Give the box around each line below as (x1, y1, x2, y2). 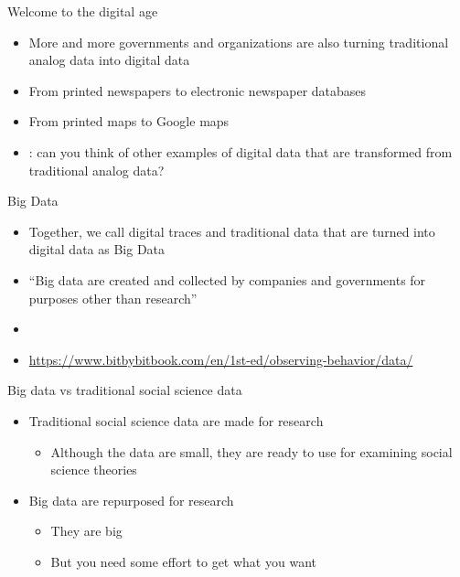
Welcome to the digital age (7, 2, 158, 20)
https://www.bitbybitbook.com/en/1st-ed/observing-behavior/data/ (28, 349, 413, 369)
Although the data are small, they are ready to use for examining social (50, 442, 453, 461)
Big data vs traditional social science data (7, 380, 242, 400)
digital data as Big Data (28, 240, 166, 259)
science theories (50, 460, 137, 479)
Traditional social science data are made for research (28, 411, 324, 430)
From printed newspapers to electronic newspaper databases (28, 80, 367, 100)
